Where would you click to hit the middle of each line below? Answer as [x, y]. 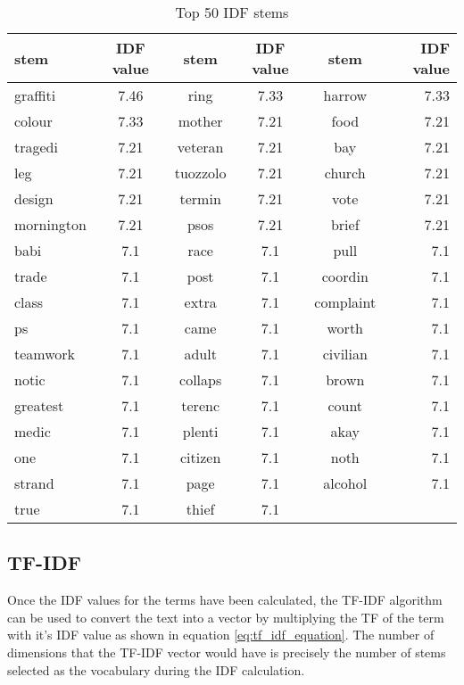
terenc [200, 405]
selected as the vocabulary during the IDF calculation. [156, 669]
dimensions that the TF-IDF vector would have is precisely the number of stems [227, 652]
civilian [345, 354]
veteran [200, 147]
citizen [200, 457]
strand [34, 483]
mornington [50, 224]
